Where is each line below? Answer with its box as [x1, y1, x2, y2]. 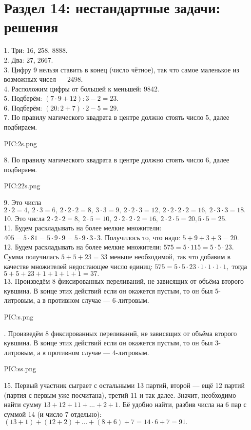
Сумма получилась [4, 251, 59, 261]
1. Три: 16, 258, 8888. [4, 45, 68, 55]
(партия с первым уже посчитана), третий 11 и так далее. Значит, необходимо [4, 389, 236, 400]
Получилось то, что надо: [104, 232, 180, 242]
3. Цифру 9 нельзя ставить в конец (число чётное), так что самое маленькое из [4, 64, 239, 74]
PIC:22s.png [4, 181, 40, 191]
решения [4, 17, 58, 37]
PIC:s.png [4, 311, 34, 321]
